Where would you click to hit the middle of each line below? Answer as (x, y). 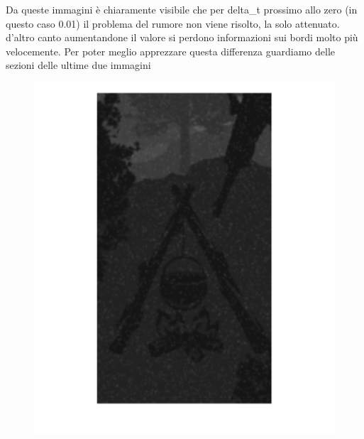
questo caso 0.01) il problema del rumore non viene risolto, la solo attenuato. (173, 23)
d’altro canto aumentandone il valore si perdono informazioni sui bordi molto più (182, 37)
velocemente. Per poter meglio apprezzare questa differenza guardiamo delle (171, 51)
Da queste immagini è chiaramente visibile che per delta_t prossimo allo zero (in (182, 9)
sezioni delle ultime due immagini (78, 65)
